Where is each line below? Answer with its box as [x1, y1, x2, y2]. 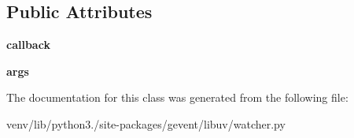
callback [6, 36, 50, 53]
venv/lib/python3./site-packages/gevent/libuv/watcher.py [6, 115, 286, 132]
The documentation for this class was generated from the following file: [6, 89, 348, 106]
